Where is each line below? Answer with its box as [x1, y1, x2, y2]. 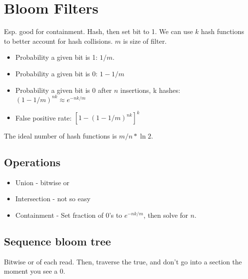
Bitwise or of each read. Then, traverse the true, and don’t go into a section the [4, 256, 242, 266]
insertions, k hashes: [120, 85, 180, 95]
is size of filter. [123, 35, 167, 46]
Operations [4, 155, 61, 170]
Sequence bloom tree [4, 234, 111, 249]
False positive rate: [15, 112, 72, 122]
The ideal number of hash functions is [4, 131, 117, 141]
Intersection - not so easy [15, 193, 91, 204]
